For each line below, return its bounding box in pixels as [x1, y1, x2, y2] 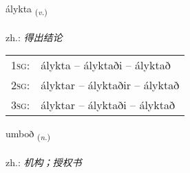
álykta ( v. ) [6, 1, 47, 17]
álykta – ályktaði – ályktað [41, 57, 171, 73]
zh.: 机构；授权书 [6, 155, 82, 170]
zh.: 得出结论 [6, 30, 63, 44]
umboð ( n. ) [6, 126, 51, 143]
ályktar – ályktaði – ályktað [41, 97, 175, 113]
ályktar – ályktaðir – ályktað [41, 77, 180, 93]
